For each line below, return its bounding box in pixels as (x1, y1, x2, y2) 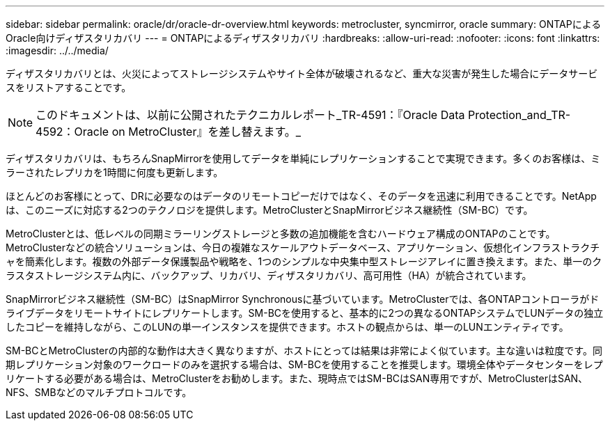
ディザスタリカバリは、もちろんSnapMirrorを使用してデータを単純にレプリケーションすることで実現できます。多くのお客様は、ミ (6, 152, 601, 164)
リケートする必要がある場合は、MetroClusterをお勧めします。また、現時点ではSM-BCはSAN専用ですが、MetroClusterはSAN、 (6, 372, 588, 384)
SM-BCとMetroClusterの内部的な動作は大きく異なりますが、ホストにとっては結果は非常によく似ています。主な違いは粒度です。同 (6, 345, 602, 356)
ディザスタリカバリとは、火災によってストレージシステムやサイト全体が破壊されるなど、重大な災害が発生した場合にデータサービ (6, 68, 598, 79)
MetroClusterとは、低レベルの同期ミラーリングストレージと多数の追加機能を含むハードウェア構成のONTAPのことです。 (6, 228, 556, 239)
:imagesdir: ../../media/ (6, 45, 109, 56)
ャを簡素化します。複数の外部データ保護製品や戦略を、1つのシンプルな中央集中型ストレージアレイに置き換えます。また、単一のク (6, 255, 602, 267)
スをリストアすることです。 (6, 81, 132, 93)
